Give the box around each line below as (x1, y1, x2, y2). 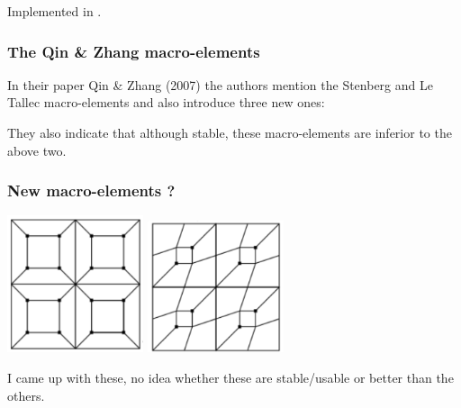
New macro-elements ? (7, 179, 176, 202)
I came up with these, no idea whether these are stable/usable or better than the (7, 367, 454, 386)
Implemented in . (7, 2, 102, 20)
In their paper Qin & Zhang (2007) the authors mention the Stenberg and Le (7, 75, 433, 94)
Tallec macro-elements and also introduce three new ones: (7, 93, 325, 112)
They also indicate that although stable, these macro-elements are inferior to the (7, 123, 452, 141)
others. (7, 385, 45, 404)
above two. (7, 141, 67, 159)
